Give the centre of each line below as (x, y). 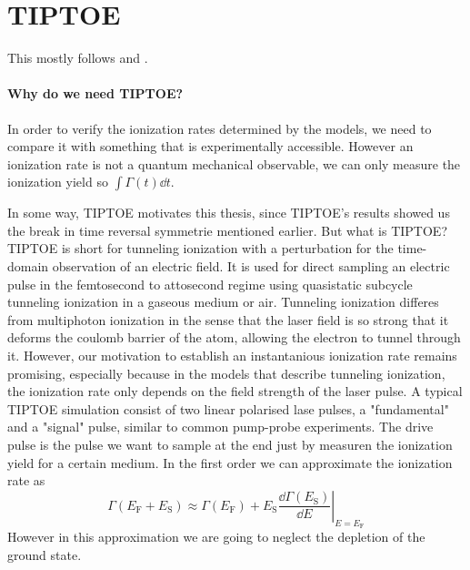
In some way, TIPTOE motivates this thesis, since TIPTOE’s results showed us (229, 213)
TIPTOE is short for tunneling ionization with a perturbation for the (200, 248)
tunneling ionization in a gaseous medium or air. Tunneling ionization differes (223, 302)
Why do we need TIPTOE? (95, 93)
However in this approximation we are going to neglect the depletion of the (216, 536)
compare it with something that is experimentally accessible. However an (210, 146)
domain (28, 266)
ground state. (45, 554)
